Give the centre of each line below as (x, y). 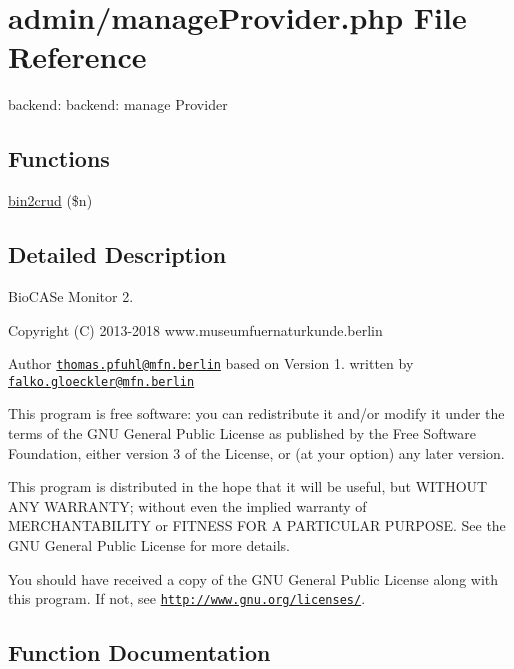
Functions (59, 158)
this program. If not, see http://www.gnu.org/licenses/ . (187, 598)
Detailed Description (117, 254)
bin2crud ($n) (50, 200)
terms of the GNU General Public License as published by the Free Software (242, 433)
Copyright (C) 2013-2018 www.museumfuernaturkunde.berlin (195, 329)
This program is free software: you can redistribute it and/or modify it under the (256, 413)
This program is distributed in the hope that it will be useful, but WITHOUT (248, 486)
